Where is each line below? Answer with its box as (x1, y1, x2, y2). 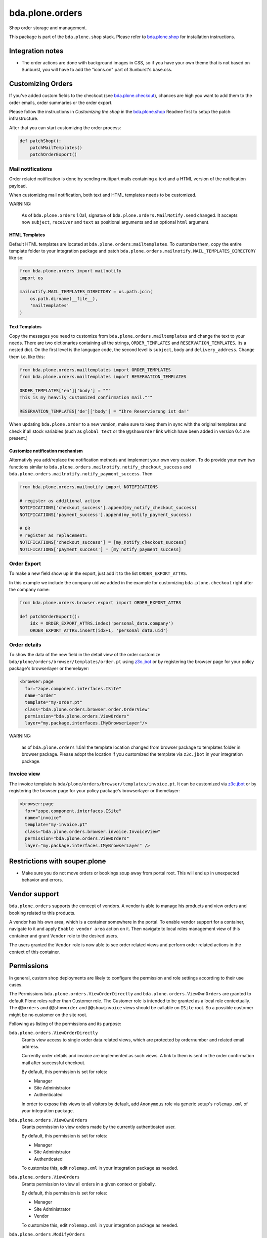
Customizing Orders (9, 80, 73, 88)
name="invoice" (25, 815, 62, 821)
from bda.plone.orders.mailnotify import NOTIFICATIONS (19, 484, 158, 490)
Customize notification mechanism (9, 448, 83, 454)
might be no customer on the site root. (9, 1012, 88, 1018)
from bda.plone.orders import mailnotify (19, 268, 122, 274)
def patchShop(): (19, 138, 62, 144)
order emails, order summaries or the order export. (9, 100, 113, 105)
